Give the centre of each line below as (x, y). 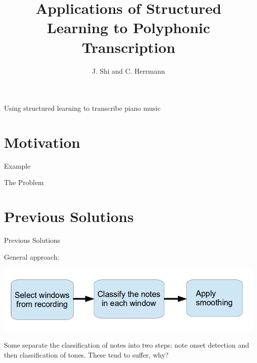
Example (17, 165)
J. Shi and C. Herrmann (128, 70)
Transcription (128, 47)
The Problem (24, 182)
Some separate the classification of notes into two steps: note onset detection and (127, 345)
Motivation (42, 142)
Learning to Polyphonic (128, 27)
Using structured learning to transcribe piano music (82, 108)
